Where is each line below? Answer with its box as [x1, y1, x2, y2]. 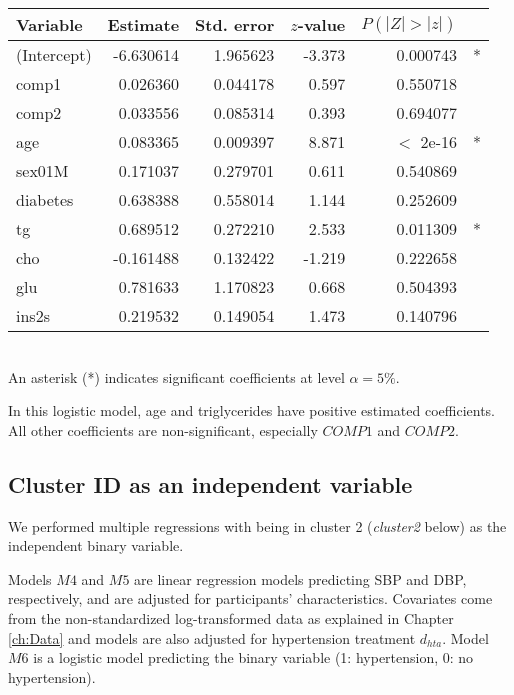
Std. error [195, 13, 275, 36]
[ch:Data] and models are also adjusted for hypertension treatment [8, 627, 416, 648]
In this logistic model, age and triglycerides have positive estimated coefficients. [8, 400, 495, 421]
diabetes [16, 188, 74, 211]
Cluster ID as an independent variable [8, 468, 413, 499]
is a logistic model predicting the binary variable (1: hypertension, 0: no [33, 647, 474, 668]
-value [297, 13, 346, 36]
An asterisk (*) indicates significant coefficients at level [8, 366, 345, 387]
